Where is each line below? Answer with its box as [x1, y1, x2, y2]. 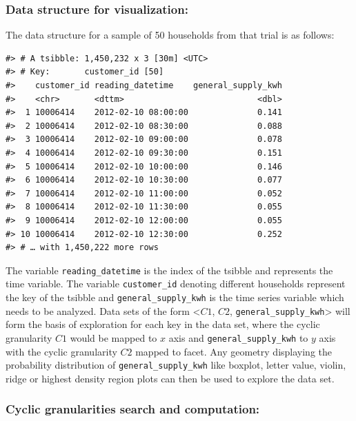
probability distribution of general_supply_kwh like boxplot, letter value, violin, [6, 358, 346, 372]
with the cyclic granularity [6, 344, 117, 358]
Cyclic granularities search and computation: [6, 400, 260, 418]
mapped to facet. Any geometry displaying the [135, 344, 332, 358]
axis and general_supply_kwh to [168, 330, 308, 345]
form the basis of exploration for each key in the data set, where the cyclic [6, 317, 320, 331]
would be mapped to [70, 330, 157, 345]
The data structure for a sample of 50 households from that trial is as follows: [6, 28, 335, 42]
